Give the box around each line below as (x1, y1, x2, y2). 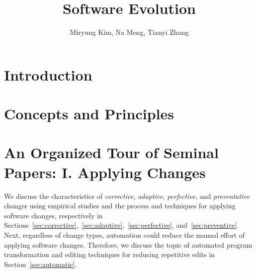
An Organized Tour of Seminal (4, 142, 219, 163)
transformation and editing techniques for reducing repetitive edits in (4, 249, 215, 260)
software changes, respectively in (4, 210, 103, 220)
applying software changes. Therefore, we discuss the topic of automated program (4, 239, 253, 250)
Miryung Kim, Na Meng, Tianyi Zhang (70, 27, 189, 37)
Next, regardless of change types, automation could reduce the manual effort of (4, 229, 245, 240)
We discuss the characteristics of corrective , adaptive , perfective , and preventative (4, 190, 250, 201)
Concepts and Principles (4, 103, 174, 124)
